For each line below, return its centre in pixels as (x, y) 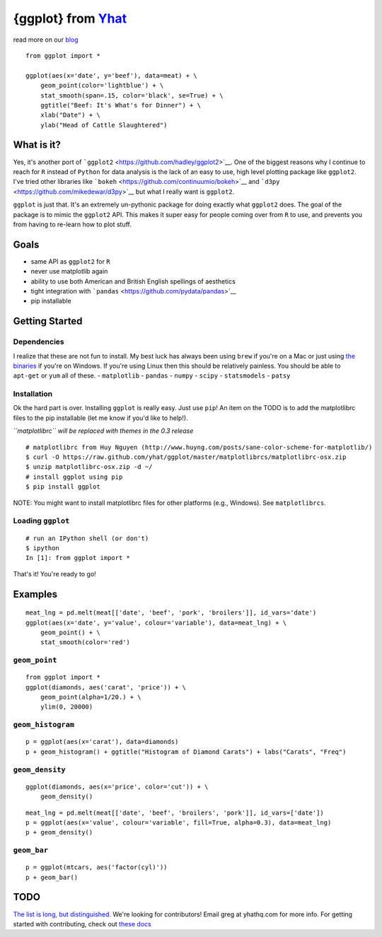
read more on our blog (46, 40)
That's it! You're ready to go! (55, 574)
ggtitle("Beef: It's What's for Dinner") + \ (121, 105)
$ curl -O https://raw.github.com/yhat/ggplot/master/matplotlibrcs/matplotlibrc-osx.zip (186, 457)
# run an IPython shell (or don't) (87, 538)
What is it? (37, 145)
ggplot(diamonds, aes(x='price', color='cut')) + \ (117, 786)
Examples (35, 594)
